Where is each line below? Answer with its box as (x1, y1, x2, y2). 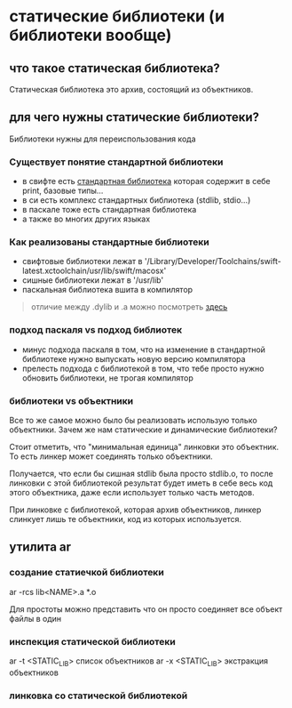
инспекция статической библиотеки (9, 635, 176, 648)
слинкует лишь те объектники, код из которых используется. (9, 514, 242, 524)
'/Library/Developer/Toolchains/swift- (144, 256, 281, 267)
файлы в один (9, 613, 62, 624)
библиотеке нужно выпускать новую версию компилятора (21, 353, 246, 364)
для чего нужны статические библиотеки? (9, 109, 260, 125)
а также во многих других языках (21, 213, 151, 224)
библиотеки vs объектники (9, 394, 134, 406)
